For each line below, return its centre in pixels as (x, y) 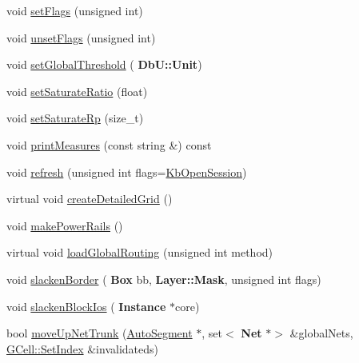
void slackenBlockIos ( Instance (86, 306)
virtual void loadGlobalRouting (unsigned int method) (140, 252)
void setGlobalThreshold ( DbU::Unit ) (104, 64)
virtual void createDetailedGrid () (90, 199)
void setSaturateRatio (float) (77, 91)
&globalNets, (321, 333)
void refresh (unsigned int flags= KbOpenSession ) (127, 172)
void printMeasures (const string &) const (109, 144)
